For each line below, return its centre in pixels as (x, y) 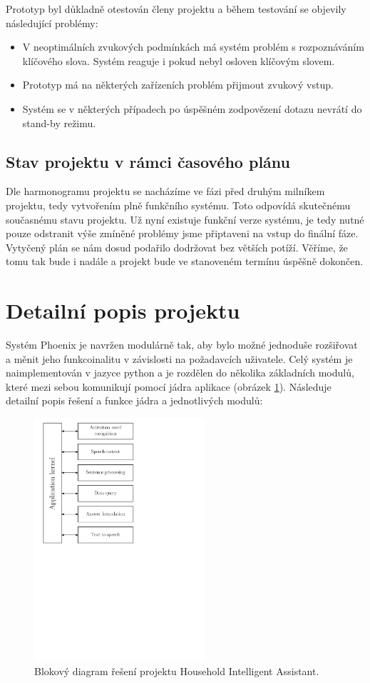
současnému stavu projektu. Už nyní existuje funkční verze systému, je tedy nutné (185, 219)
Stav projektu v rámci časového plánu (148, 161)
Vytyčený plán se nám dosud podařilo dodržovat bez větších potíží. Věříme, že (177, 247)
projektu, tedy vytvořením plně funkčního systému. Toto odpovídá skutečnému (178, 205)
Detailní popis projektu (123, 310)
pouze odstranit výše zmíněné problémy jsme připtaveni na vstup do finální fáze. (182, 233)
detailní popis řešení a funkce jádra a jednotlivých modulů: (134, 400)
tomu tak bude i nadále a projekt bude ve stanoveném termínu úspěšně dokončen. (185, 261)
